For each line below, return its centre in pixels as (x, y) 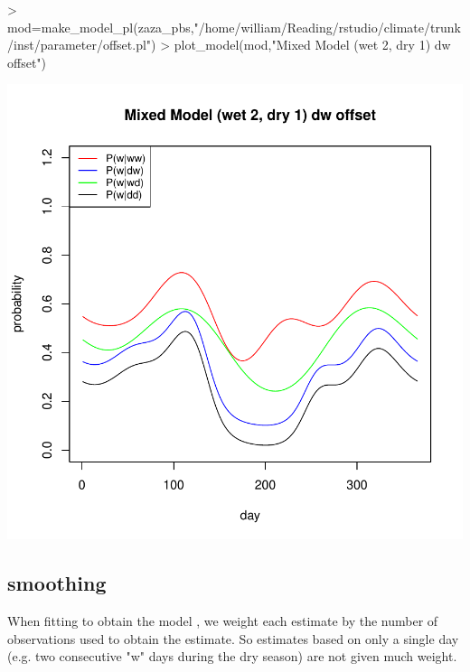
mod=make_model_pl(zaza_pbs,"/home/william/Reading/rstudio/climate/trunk (234, 27)
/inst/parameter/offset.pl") (82, 45)
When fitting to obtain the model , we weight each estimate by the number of (223, 621)
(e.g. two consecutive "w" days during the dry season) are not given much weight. (232, 656)
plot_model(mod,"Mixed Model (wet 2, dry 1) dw (312, 45)
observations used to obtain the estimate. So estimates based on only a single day (233, 638)
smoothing (57, 583)
